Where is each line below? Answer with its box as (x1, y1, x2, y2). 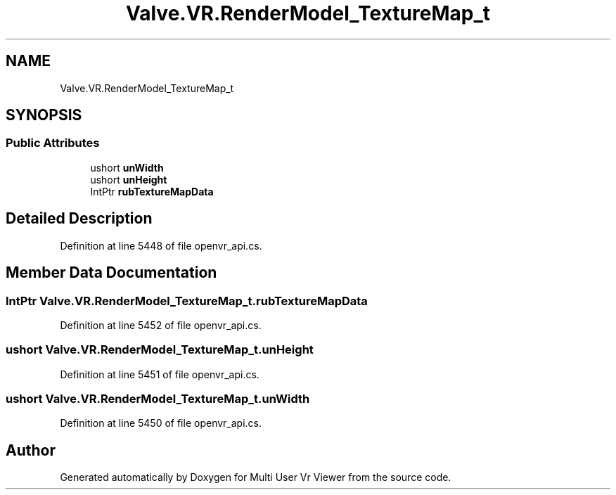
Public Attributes (6, 136, 100, 150)
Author (6, 441, 56, 459)
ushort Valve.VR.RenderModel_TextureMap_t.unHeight (6, 342, 314, 357)
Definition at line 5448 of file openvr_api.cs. (60, 239, 262, 252)
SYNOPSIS (6, 106, 82, 124)
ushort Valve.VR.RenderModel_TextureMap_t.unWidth (6, 392, 310, 406)
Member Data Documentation (6, 264, 217, 282)
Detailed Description (6, 210, 153, 228)
